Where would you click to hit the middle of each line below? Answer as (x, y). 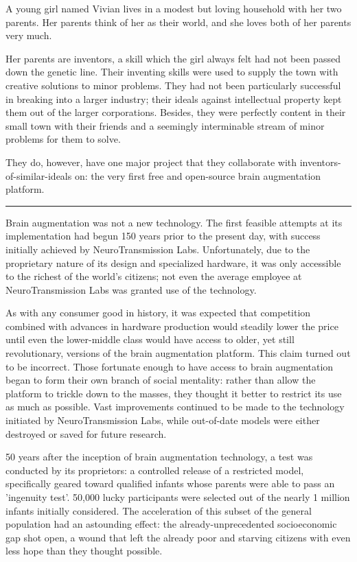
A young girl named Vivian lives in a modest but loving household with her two (174, 8)
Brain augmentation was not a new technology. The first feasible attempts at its (174, 222)
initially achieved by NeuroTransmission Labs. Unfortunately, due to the (158, 249)
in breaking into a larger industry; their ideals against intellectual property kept (174, 98)
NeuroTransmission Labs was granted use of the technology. (131, 289)
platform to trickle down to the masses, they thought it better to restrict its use (174, 393)
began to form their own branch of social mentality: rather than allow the (161, 380)
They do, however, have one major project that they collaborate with (151, 162)
